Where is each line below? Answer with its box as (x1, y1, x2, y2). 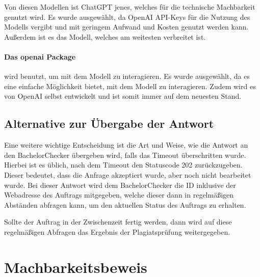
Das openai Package (4, 51, 76, 62)
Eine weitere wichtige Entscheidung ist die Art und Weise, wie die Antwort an (4, 140, 248, 150)
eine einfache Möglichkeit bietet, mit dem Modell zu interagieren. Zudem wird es (4, 80, 256, 91)
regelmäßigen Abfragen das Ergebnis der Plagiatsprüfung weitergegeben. (4, 226, 230, 237)
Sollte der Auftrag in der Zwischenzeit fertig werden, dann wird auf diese (4, 216, 232, 227)
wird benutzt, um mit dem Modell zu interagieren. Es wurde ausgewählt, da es (4, 71, 250, 81)
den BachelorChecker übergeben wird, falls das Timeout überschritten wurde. (4, 149, 246, 160)
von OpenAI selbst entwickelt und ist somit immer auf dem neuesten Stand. (4, 91, 242, 101)
